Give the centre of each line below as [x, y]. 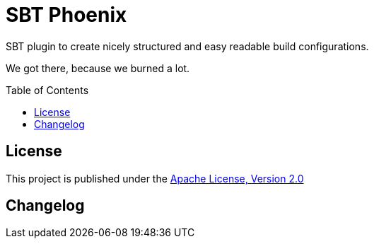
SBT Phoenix [66, 15]
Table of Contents [47, 90]
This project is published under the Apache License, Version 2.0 [155, 178]
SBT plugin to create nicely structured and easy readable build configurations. [187, 46]
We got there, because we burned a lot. [98, 68]
